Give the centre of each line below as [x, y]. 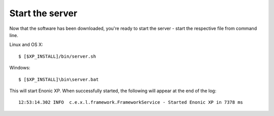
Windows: [20, 68]
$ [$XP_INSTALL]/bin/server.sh [57, 56]
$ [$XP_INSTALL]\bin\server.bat [59, 79]
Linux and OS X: [26, 45]
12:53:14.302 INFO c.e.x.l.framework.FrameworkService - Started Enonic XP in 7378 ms [131, 102]
